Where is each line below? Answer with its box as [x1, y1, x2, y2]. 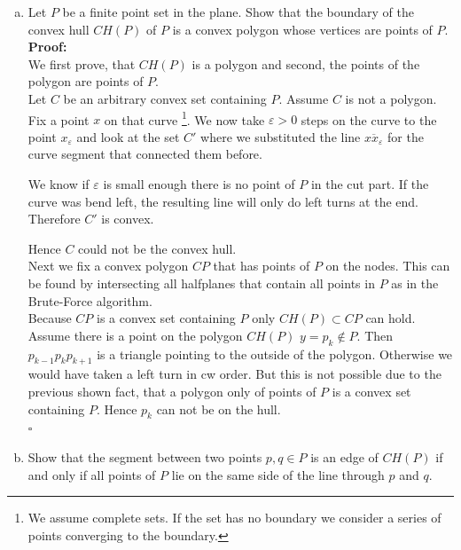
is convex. [101, 209, 154, 228]
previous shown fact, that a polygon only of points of [27, 381, 316, 400]
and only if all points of [27, 465, 156, 483]
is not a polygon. [345, 89, 437, 107]
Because [27, 309, 72, 327]
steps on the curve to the [301, 110, 437, 129]
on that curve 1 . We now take [104, 107, 265, 129]
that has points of [213, 256, 310, 275]
